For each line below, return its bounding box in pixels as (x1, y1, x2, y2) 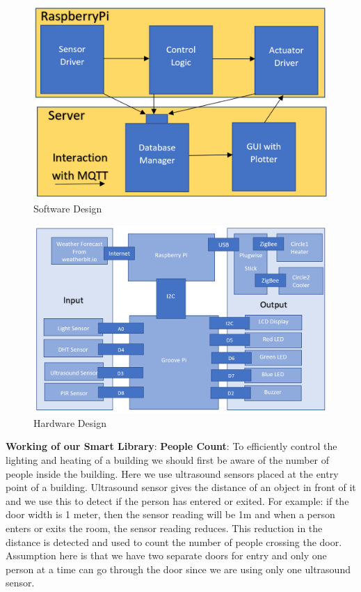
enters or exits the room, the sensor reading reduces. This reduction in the (6, 520, 323, 535)
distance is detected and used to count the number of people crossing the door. (6, 534, 342, 549)
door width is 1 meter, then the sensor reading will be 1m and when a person (6, 507, 335, 522)
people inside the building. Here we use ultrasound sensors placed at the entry (6, 466, 339, 481)
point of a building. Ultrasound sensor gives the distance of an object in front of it (6, 480, 356, 494)
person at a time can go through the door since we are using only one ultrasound (6, 561, 351, 576)
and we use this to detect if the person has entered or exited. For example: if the (6, 493, 349, 508)
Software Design (33, 201, 102, 216)
